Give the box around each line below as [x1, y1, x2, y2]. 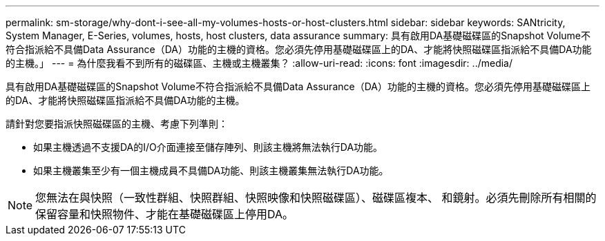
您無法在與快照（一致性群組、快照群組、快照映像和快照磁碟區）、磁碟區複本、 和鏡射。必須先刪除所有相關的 [35, 191, 597, 205]
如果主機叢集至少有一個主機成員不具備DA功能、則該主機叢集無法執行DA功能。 [33, 165, 389, 176]
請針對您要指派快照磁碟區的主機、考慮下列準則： [6, 118, 228, 129]
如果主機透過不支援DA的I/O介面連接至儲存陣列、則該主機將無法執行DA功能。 [33, 141, 383, 153]
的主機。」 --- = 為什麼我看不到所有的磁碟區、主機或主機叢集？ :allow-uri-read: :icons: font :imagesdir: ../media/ [6, 57, 513, 69]
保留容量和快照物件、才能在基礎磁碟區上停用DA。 [35, 207, 294, 221]
